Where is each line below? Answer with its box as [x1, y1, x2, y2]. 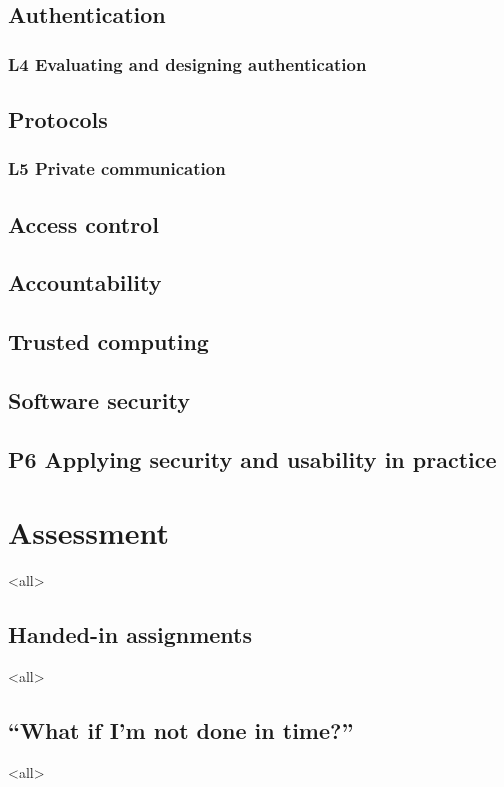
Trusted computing [8, 326, 209, 357]
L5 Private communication [8, 156, 226, 181]
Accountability [8, 267, 162, 298]
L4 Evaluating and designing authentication [8, 51, 367, 76]
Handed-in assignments [8, 619, 253, 650]
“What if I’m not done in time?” [8, 715, 354, 746]
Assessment [8, 512, 170, 553]
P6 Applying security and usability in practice [8, 443, 497, 474]
